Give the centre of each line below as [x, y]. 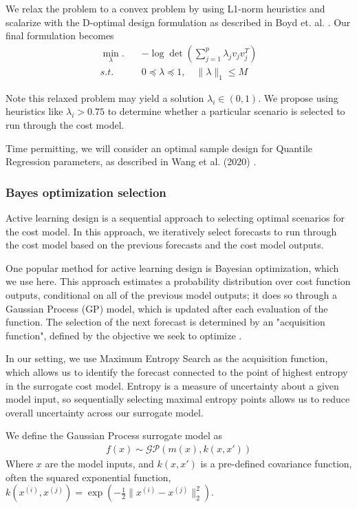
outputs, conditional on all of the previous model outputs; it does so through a [171, 295]
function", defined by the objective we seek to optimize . [124, 335]
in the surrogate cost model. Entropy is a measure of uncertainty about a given [172, 385]
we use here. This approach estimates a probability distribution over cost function [178, 281]
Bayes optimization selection [86, 192]
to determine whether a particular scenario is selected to [226, 111]
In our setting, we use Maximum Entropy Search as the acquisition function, [167, 358]
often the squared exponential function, [88, 477]
